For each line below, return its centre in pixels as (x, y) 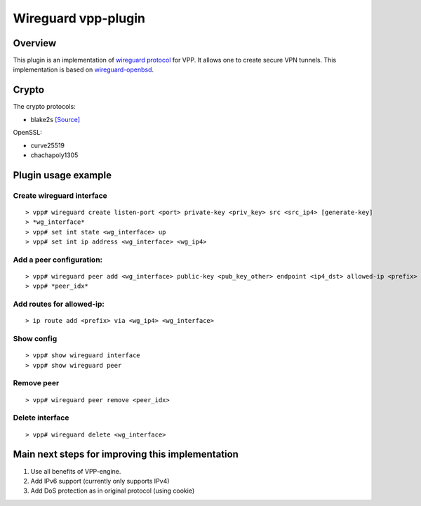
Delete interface (41, 418)
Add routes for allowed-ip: (59, 304)
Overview (35, 43)
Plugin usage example (62, 175)
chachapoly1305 (54, 155)
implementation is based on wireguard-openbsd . (83, 69)
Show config (35, 339)
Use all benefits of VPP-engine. (76, 471)
